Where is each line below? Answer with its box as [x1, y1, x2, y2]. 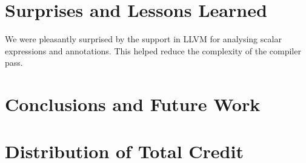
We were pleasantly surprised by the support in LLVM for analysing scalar [5, 33, 282, 45]
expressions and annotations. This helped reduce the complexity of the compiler [5, 44, 301, 57]
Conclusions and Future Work [5, 92, 261, 117]
